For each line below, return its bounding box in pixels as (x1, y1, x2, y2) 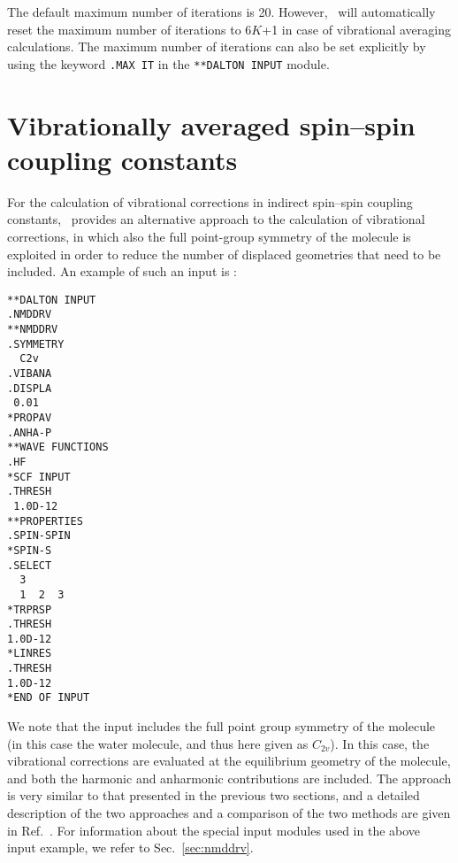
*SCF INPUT (7, 470, 71, 483)
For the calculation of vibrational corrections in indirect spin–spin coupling (7, 192, 413, 211)
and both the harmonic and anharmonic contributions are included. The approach (7, 768, 452, 787)
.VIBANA (7, 367, 52, 380)
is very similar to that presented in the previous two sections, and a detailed (7, 786, 420, 805)
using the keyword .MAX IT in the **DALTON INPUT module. (7, 54, 330, 73)
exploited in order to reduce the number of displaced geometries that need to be (7, 244, 441, 263)
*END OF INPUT (7, 691, 90, 705)
